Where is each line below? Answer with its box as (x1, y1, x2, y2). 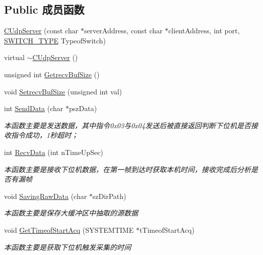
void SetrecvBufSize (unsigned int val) (4, 86, 122, 96)
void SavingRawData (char (4, 190, 87, 201)
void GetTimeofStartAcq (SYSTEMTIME (4, 224, 134, 235)
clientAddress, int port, (168, 25, 240, 36)
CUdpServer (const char (4, 25, 79, 36)
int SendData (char (4, 103, 63, 114)
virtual (4, 52, 25, 63)
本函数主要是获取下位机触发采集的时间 (4, 241, 131, 252)
